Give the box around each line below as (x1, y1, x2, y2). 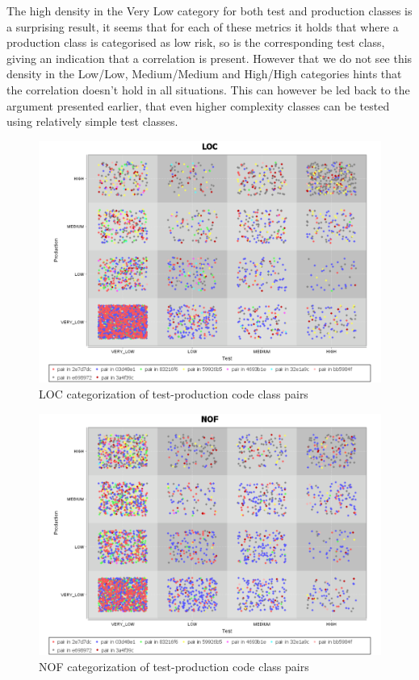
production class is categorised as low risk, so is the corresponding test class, (6, 34, 385, 51)
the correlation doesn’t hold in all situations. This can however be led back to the (6, 81, 410, 98)
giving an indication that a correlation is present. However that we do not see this (6, 49, 413, 66)
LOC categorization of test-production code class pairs (39, 386, 308, 402)
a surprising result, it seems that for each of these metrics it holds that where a (6, 18, 399, 35)
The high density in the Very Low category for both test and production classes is (6, 2, 413, 19)
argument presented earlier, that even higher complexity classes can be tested (6, 97, 390, 114)
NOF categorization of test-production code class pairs (39, 657, 309, 674)
